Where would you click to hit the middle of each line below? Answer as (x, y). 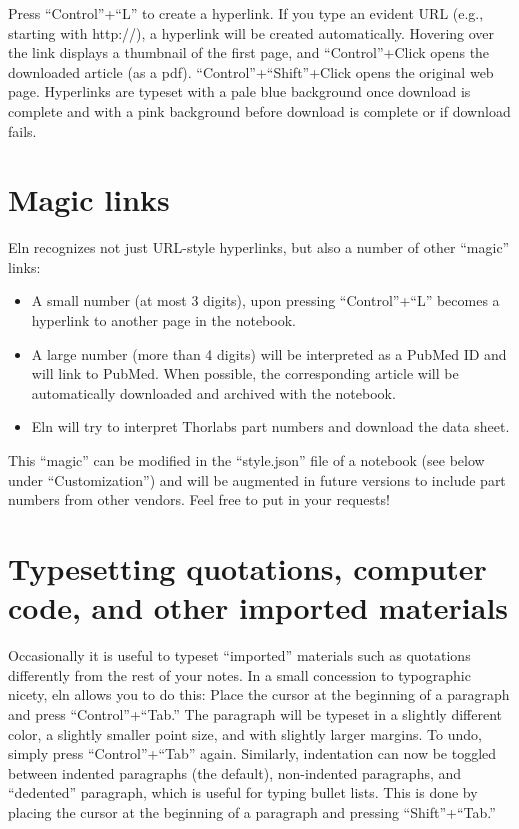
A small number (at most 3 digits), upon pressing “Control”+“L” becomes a (265, 300)
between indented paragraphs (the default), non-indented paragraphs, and (235, 772)
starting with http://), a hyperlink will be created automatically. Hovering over (251, 32)
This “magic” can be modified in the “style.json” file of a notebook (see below (246, 460)
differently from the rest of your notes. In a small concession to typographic (239, 674)
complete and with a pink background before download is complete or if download (259, 110)
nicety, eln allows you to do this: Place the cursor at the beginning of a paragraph (259, 694)
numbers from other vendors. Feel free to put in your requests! (199, 499)
